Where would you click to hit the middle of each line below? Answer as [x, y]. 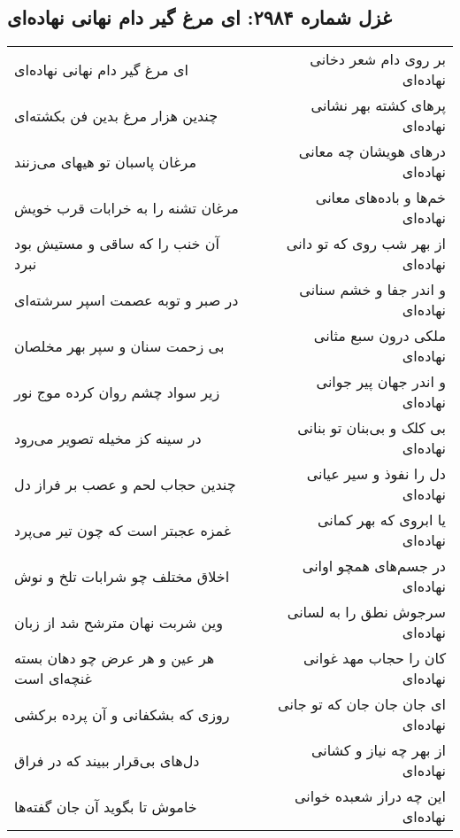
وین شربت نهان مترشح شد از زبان [119, 622]
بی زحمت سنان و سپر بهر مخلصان [119, 345]
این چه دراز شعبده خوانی [370, 796]
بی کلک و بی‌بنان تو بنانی [372, 428]
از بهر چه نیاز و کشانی [378, 750]
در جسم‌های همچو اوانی [374, 566]
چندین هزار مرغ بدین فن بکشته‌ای [116, 115]
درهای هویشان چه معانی [372, 151]
